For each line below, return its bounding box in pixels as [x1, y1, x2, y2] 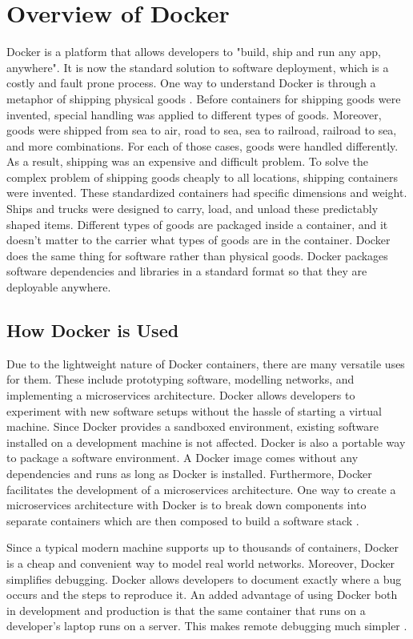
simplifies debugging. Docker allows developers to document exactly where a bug [6, 570, 402, 587]
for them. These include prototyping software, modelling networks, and [6, 371, 355, 388]
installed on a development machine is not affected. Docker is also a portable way [6, 433, 406, 450]
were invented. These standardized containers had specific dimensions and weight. [6, 184, 407, 201]
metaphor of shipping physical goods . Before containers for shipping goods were [6, 90, 401, 106]
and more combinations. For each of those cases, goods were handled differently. [6, 137, 399, 154]
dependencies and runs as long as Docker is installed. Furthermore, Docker [6, 464, 372, 481]
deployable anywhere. [6, 279, 111, 295]
